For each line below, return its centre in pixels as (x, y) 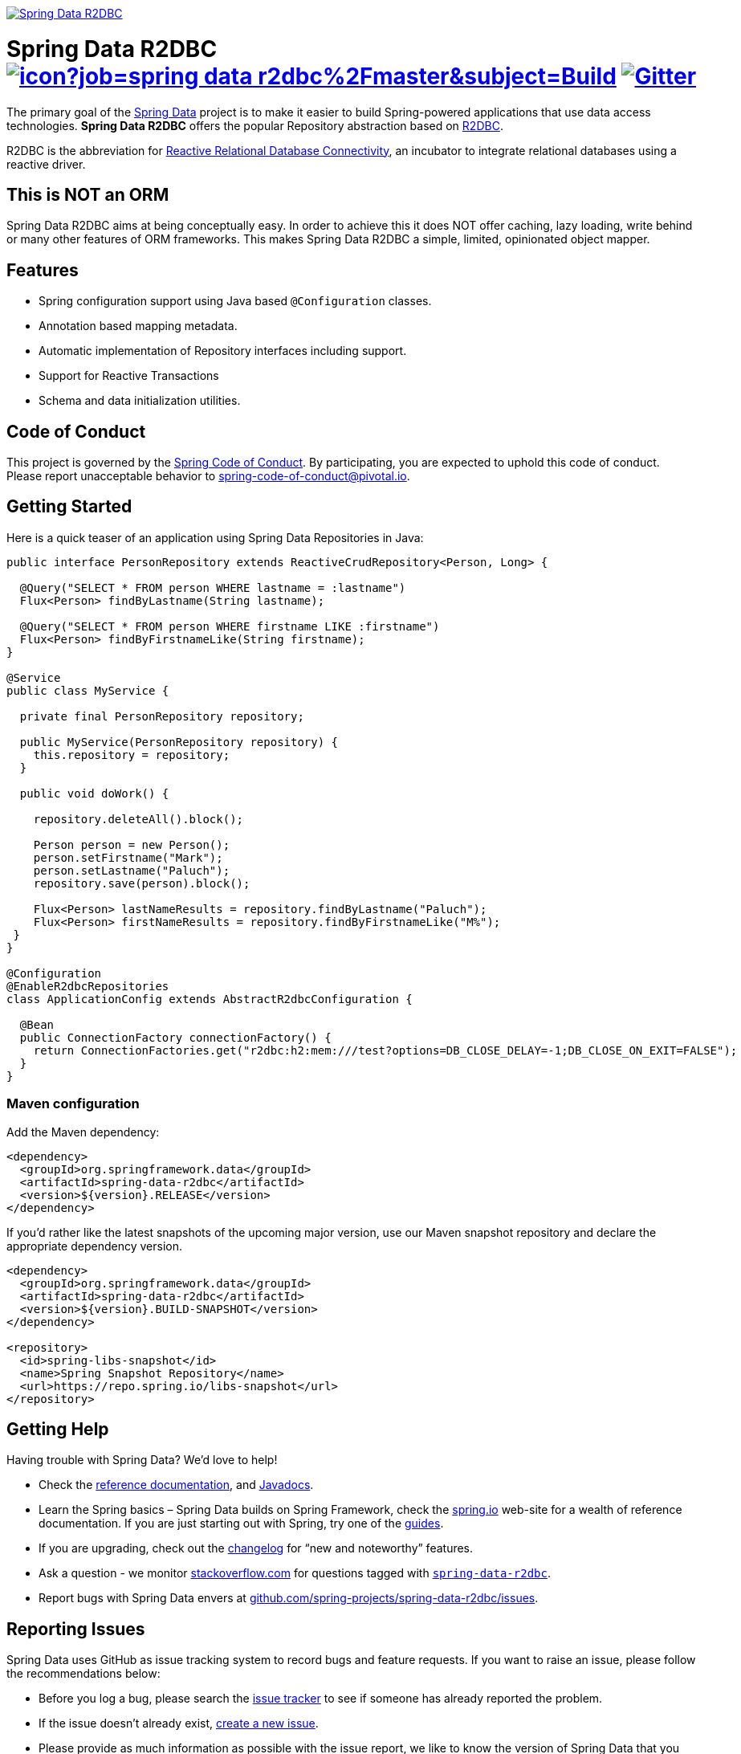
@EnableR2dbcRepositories (88, 986)
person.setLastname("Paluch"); (132, 870)
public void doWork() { (94, 793)
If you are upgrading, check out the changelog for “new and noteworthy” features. (256, 1548)
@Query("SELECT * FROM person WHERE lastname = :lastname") (213, 587)
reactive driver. (46, 164)
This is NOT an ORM (88, 194)
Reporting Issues (76, 1629)
